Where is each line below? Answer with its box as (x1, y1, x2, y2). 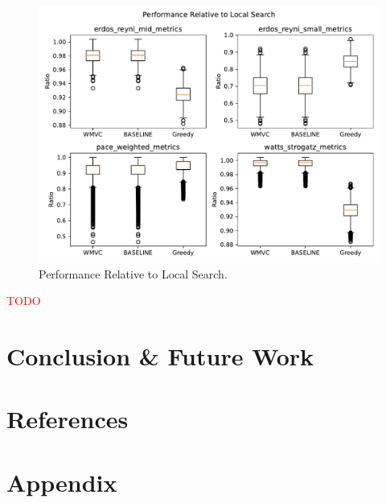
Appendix (6, 465, 117, 498)
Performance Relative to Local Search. (39, 265, 228, 282)
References (6, 402, 129, 435)
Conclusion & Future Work (6, 339, 314, 372)
